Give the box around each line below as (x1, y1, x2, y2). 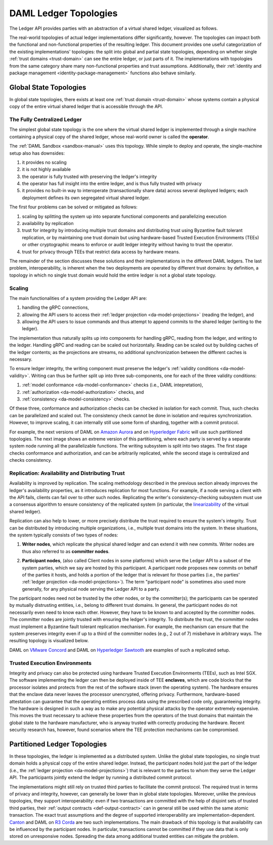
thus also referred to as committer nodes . (22, 548, 110, 554)
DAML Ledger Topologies (9, 8, 118, 19)
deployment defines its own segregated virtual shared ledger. (22, 195, 150, 201)
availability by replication (22, 220, 74, 227)
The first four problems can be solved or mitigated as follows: (9, 204, 138, 210)
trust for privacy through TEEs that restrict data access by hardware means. (22, 248, 180, 255)
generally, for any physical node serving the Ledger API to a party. (22, 586, 160, 592)
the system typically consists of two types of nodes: (9, 531, 118, 538)
